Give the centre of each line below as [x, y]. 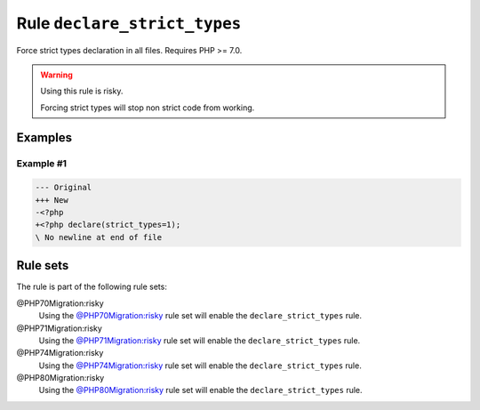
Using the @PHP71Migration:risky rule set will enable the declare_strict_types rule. [200, 340]
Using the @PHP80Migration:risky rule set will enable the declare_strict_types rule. [201, 390]
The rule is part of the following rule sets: [92, 287]
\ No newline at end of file [99, 237]
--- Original [64, 188]
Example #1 [41, 163]
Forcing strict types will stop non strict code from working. [148, 108]
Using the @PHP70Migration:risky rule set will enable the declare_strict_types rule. [200, 316]
